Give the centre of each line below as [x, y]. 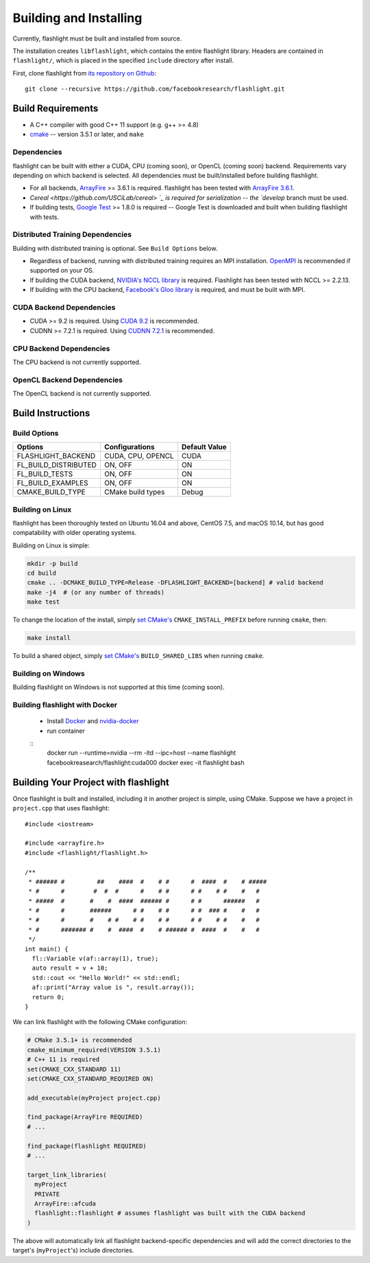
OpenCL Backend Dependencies [68, 380]
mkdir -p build [52, 564]
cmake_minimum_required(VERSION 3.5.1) [94, 1050]
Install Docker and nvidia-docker [93, 721]
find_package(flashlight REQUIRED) [87, 1146]
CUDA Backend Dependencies [64, 307]
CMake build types [134, 492]
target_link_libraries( [67, 1175]
